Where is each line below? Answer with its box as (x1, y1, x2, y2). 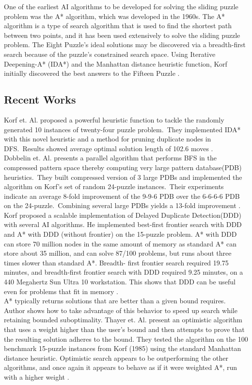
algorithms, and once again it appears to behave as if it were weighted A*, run (4, 362, 237, 372)
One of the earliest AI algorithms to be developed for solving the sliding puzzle (4, 1, 238, 11)
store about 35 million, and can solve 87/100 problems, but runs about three (4, 248, 232, 258)
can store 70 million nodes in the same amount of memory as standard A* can (4, 238, 236, 248)
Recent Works (4, 92, 76, 107)
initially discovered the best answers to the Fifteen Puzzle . (4, 68, 180, 78)
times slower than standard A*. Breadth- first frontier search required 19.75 (4, 257, 229, 267)
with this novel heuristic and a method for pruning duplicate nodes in (4, 134, 211, 144)
